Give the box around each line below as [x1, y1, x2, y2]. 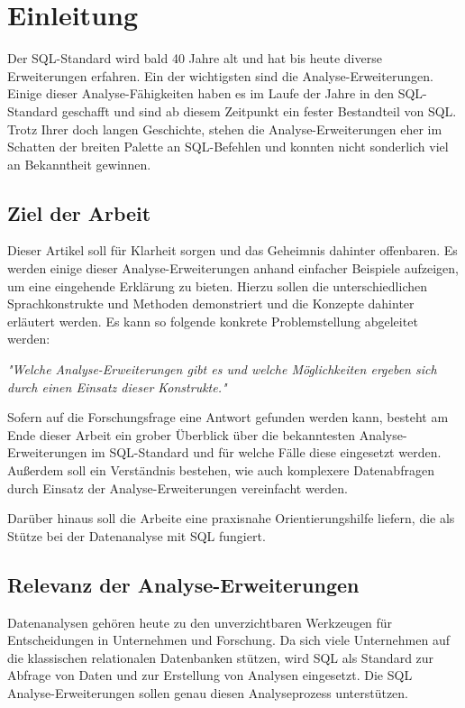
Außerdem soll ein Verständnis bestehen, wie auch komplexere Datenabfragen [7, 461, 434, 480]
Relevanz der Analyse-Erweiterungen [7, 570, 360, 598]
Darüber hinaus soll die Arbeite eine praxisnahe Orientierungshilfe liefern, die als [7, 509, 455, 528]
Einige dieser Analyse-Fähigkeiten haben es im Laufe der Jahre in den [7, 84, 395, 103]
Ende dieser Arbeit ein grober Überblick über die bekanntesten [7, 425, 356, 444]
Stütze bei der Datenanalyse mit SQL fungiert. [7, 526, 266, 545]
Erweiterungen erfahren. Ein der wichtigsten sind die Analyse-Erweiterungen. [7, 66, 433, 85]
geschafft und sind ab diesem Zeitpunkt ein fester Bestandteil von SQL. [61, 101, 457, 120]
